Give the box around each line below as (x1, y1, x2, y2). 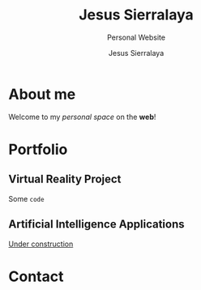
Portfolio (8, 140, 68, 159)
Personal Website (106, 32, 166, 42)
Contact (8, 267, 64, 285)
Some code (8, 194, 45, 203)
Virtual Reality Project (8, 173, 122, 186)
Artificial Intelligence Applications (8, 217, 185, 232)
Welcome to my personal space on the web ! (8, 112, 156, 122)
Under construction (8, 239, 74, 249)
